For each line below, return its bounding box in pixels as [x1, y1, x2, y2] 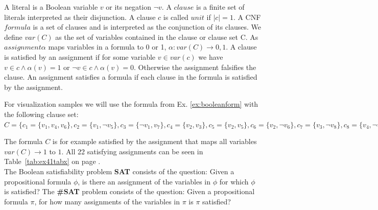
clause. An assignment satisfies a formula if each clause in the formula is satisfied [4, 72, 257, 82]
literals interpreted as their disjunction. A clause [4, 11, 156, 22]
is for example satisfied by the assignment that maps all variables [52, 136, 257, 147]
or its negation [106, 2, 152, 12]
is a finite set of [196, 2, 245, 12]
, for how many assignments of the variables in [34, 196, 180, 206]
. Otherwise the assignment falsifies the [134, 61, 256, 72]
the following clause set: [4, 108, 79, 119]
